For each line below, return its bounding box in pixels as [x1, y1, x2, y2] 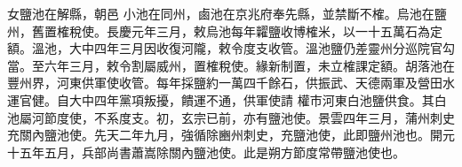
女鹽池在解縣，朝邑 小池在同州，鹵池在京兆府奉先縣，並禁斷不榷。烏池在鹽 [7, 4, 447, 22]
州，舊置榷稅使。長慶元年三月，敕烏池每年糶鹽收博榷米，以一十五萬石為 [7, 21, 430, 40]
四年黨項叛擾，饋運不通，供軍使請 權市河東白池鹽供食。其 [93, 90, 434, 109]
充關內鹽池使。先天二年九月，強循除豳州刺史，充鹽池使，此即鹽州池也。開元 [7, 125, 455, 144]
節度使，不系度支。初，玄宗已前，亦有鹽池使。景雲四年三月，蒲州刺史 [44, 108, 455, 126]
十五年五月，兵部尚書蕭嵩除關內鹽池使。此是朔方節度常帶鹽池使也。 [7, 142, 405, 161]
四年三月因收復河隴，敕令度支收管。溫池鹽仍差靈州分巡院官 [93, 39, 442, 57]
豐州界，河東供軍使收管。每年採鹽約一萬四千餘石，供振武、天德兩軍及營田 [7, 73, 442, 92]
